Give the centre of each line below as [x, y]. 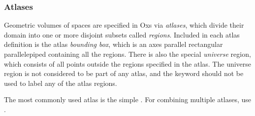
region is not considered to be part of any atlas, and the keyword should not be [124, 73]
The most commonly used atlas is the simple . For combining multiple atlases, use [128, 99]
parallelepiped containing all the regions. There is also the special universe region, [127, 54]
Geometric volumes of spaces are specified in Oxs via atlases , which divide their [124, 25]
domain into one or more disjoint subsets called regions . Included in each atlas [122, 34]
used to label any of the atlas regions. [61, 83]
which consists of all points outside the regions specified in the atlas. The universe [128, 63]
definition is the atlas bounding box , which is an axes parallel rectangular [113, 44]
